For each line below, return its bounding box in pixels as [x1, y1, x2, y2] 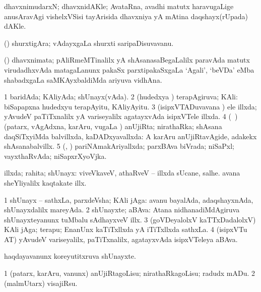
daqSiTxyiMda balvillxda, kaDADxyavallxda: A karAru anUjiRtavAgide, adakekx [4, 131, 257, 141]
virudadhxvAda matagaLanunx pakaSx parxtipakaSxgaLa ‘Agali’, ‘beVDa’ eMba [4, 64, 254, 75]
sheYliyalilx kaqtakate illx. [4, 177, 87, 188]
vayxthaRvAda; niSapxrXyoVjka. [4, 150, 107, 161]
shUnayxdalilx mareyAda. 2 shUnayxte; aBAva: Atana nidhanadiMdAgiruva [4, 204, 240, 215]
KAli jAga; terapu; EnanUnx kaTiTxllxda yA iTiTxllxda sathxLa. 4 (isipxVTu [4, 224, 247, 235]
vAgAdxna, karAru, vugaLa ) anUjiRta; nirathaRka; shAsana [31, 121, 222, 131]
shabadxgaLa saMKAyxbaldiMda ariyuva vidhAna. [4, 74, 162, 85]
